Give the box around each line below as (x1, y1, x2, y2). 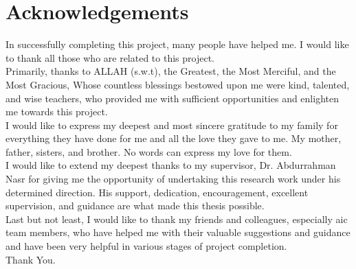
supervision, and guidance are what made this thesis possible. (5, 198, 265, 213)
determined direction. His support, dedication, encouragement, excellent (5, 185, 309, 199)
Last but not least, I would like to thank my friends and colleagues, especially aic (5, 211, 348, 226)
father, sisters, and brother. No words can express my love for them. (5, 144, 292, 159)
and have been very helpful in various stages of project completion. (5, 239, 287, 253)
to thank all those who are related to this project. (5, 50, 214, 65)
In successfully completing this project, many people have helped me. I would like (5, 37, 349, 51)
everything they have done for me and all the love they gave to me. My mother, (5, 131, 342, 145)
